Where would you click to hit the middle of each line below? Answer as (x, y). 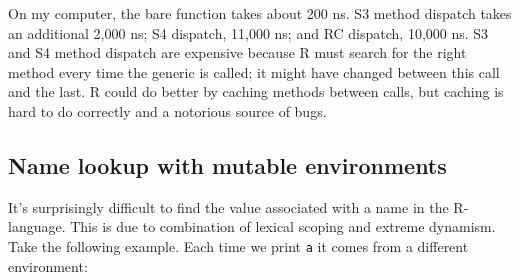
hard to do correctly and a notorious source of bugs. (167, 110)
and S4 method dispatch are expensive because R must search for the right (237, 52)
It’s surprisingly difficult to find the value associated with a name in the (228, 206)
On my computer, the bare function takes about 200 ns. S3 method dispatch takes (260, 13)
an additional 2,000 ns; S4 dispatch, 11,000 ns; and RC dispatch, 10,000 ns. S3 (248, 32)
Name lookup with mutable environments (227, 164)
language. (37, 226)
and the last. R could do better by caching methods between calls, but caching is (256, 91)
